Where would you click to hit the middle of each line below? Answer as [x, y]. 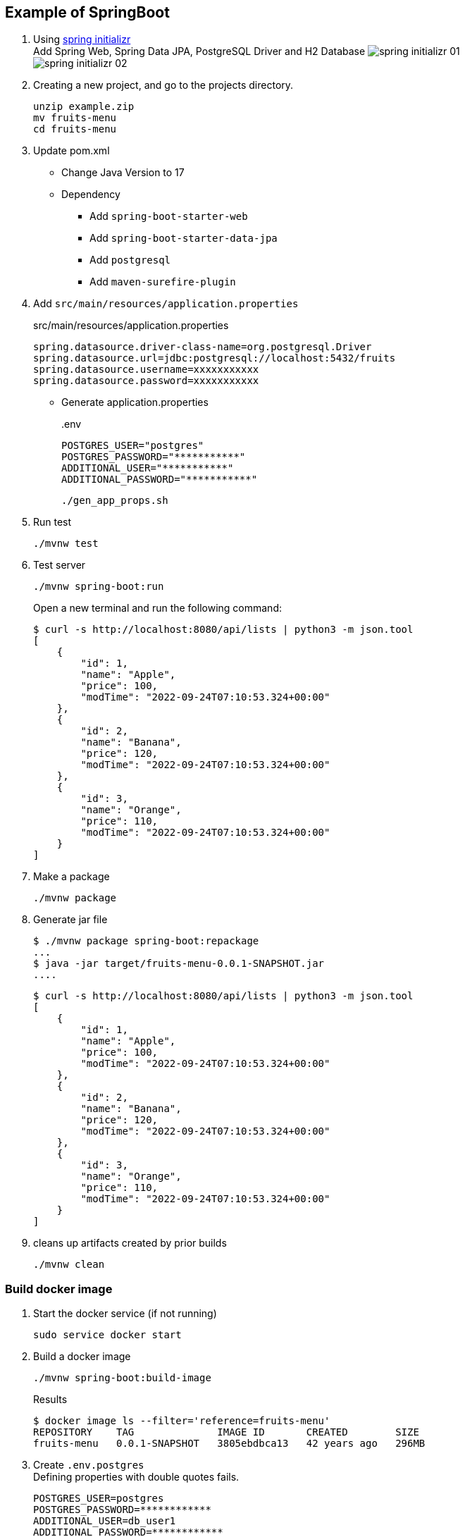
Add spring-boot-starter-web [169, 216]
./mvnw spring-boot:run [99, 587]
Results [50, 1400]
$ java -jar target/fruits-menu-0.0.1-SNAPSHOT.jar [179, 964]
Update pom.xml [72, 151]
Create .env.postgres [89, 1465]
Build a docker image [82, 1357]
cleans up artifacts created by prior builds [130, 1243]
